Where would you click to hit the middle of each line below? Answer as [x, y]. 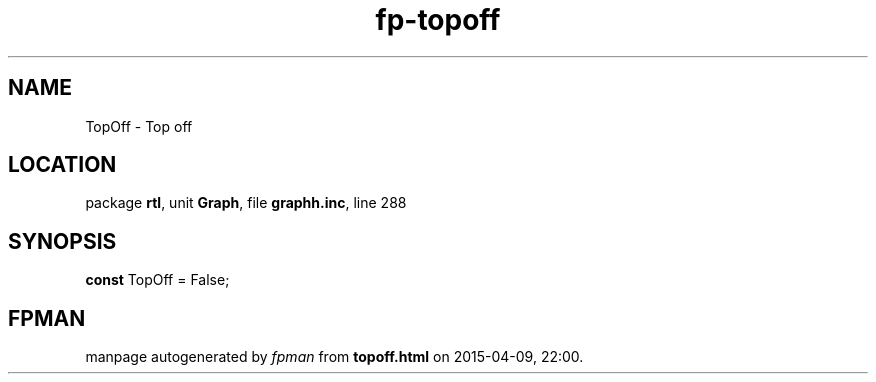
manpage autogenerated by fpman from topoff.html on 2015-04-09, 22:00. [334, 357]
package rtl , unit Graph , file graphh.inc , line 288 [246, 203]
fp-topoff [438, 20]
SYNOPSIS [62, 241]
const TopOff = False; [157, 280]
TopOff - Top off [139, 126]
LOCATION [62, 165]
